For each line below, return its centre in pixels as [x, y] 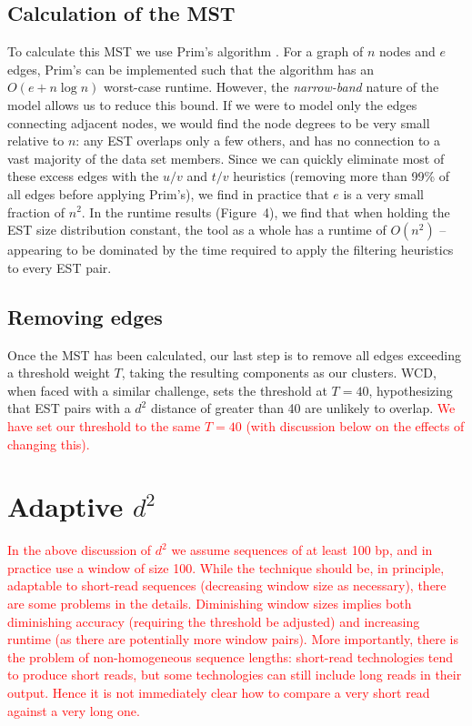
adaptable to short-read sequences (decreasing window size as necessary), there [227, 585]
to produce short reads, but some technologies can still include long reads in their [235, 675]
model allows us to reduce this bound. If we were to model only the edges [212, 104]
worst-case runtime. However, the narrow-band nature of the [271, 87]
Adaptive [65, 506]
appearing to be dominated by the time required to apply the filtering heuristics [231, 250]
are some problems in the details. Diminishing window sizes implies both [210, 603]
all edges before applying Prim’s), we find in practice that [168, 193]
